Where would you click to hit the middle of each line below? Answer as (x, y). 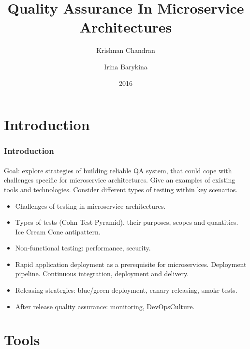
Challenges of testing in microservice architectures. (90, 206)
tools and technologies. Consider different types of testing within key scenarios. (121, 189)
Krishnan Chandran (126, 50)
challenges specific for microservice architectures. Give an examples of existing (120, 180)
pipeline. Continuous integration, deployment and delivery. (102, 274)
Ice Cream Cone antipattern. (58, 231)
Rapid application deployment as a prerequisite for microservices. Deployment (131, 264)
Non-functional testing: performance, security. (83, 248)
